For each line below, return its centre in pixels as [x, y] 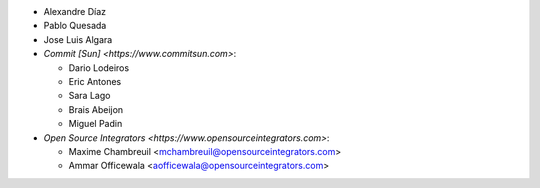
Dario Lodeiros [99, 67]
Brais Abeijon [96, 109]
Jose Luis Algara [78, 39]
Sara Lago [89, 96]
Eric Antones [95, 81]
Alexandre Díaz [75, 11]
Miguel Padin [95, 124]
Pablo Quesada [75, 26]
